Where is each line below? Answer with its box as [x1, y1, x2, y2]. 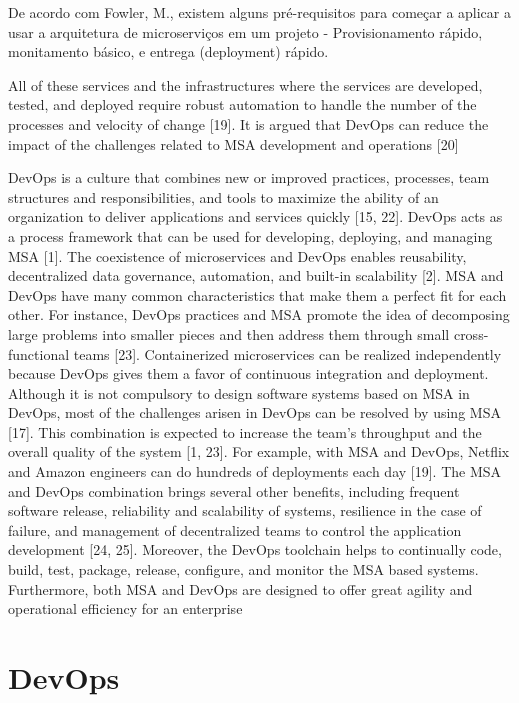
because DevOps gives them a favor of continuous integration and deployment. [8, 363, 489, 384]
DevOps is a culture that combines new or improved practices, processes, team [8, 167, 490, 188]
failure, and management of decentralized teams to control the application [8, 519, 462, 540]
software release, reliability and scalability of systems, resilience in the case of [8, 500, 482, 521]
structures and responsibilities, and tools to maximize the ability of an [8, 186, 439, 207]
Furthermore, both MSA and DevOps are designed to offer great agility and [8, 578, 473, 599]
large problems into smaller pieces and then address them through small [8, 323, 450, 344]
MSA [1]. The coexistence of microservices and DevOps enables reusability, [8, 245, 467, 266]
